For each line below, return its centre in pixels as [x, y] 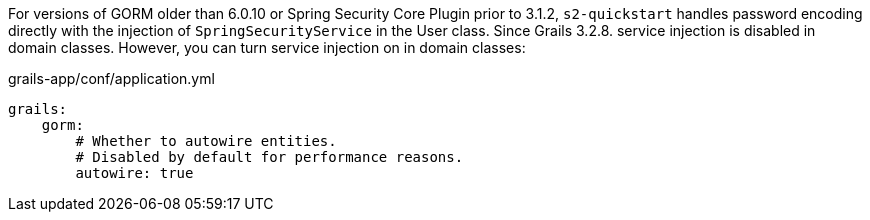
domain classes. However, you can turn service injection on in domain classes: [267, 47]
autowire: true [134, 173]
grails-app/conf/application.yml [111, 78]
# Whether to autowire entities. [206, 141]
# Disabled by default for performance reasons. [269, 157]
